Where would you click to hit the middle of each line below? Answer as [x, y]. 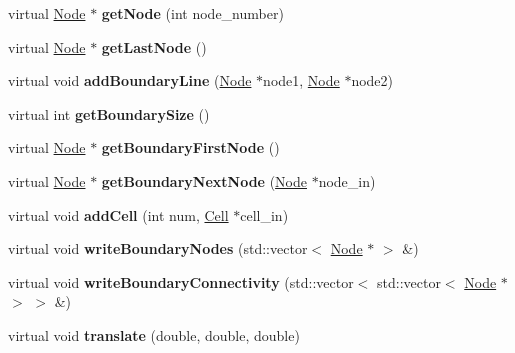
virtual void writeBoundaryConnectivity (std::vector [181, 281]
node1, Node [301, 80]
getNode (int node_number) [192, 13]
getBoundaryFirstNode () [190, 147]
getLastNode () [154, 46]
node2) [372, 80]
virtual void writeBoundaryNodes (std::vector [158, 248]
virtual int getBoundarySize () [109, 113]
